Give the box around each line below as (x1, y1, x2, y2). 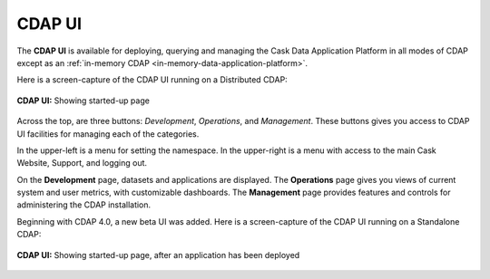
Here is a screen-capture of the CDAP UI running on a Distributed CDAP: (16, 74, 288, 85)
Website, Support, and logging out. (16, 158, 148, 168)
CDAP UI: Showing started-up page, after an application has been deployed (16, 249, 300, 260)
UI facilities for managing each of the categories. (16, 128, 200, 139)
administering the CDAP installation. (16, 199, 152, 210)
